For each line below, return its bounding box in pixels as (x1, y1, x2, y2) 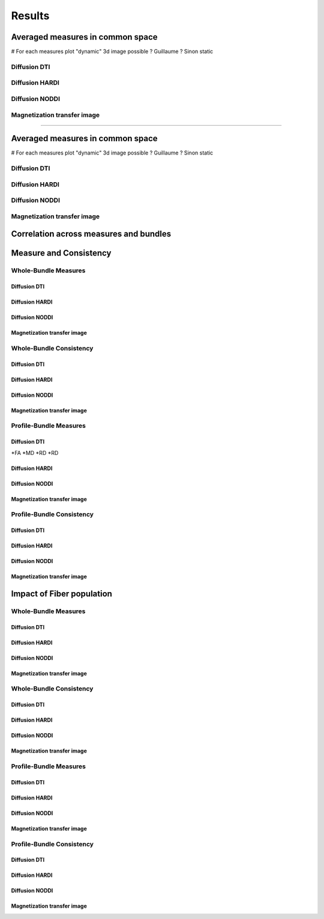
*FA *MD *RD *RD (11, 449, 59, 456)
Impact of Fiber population (11, 588, 112, 599)
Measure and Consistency (11, 248, 112, 258)
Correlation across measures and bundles (11, 229, 172, 239)
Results (11, 9, 50, 22)
